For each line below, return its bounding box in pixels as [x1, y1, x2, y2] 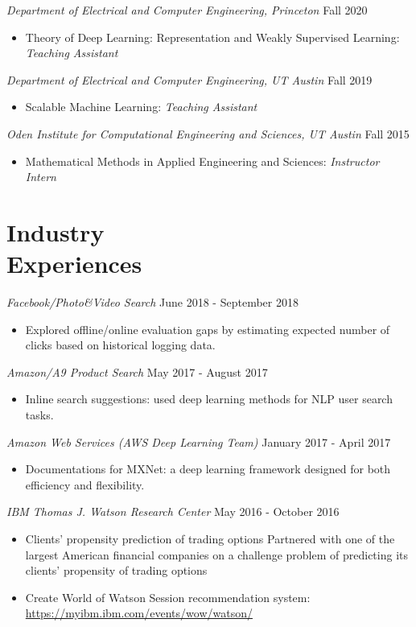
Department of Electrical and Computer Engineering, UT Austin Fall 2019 [6, 71, 373, 88]
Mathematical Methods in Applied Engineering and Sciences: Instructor [25, 152, 380, 169]
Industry [6, 215, 105, 248]
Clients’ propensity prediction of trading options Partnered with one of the [25, 530, 395, 547]
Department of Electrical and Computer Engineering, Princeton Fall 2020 [6, 2, 368, 18]
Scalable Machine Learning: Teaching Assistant [25, 98, 257, 115]
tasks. [25, 406, 54, 423]
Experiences [6, 247, 142, 280]
